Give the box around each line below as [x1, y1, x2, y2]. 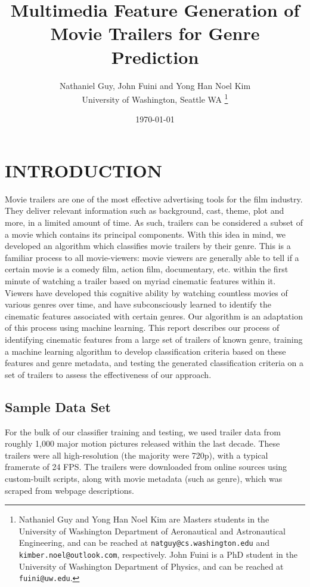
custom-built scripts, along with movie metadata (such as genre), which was [5, 472, 283, 484]
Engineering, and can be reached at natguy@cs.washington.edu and [18, 536, 270, 549]
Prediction [111, 44, 199, 69]
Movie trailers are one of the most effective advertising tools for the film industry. [5, 192, 303, 205]
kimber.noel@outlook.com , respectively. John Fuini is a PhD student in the [18, 548, 297, 560]
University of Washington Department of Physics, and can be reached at [18, 560, 284, 572]
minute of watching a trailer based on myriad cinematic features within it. [5, 275, 276, 287]
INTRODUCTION [5, 158, 163, 182]
